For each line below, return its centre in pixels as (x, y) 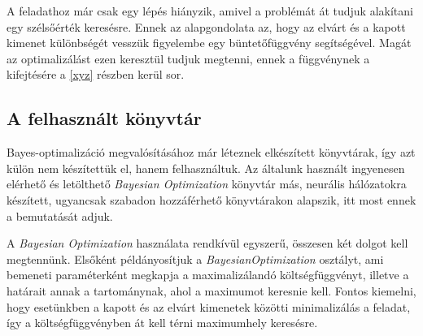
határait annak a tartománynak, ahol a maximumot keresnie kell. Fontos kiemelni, (211, 290)
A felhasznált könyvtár (104, 118)
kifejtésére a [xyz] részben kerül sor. (96, 74)
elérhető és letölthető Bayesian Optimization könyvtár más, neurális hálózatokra (207, 184)
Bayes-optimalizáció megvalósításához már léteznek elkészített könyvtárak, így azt (211, 152)
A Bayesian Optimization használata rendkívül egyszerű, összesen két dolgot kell (207, 243)
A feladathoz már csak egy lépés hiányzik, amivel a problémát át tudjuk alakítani (210, 11)
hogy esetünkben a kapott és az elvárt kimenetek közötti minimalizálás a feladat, (209, 306)
